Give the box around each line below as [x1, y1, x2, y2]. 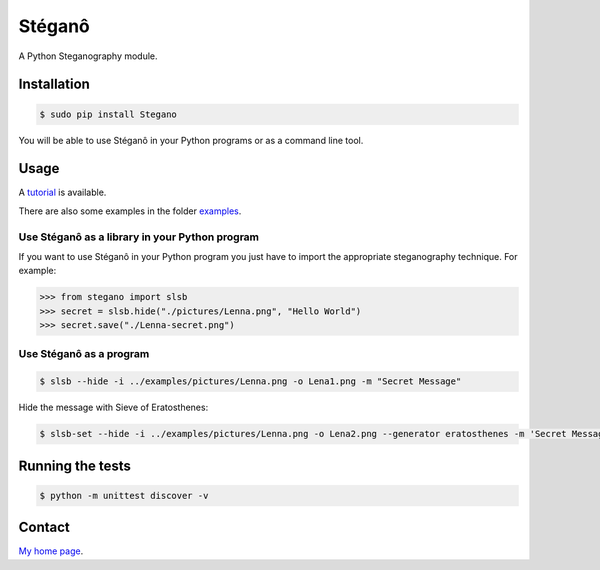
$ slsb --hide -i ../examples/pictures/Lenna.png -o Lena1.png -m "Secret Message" [39, 376, 462, 387]
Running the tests [18, 457, 132, 474]
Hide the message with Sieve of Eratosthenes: [18, 401, 209, 414]
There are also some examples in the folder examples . [18, 205, 242, 217]
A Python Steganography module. [18, 50, 159, 62]
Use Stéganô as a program [18, 347, 150, 361]
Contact [18, 519, 70, 536]
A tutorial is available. [18, 186, 107, 199]
